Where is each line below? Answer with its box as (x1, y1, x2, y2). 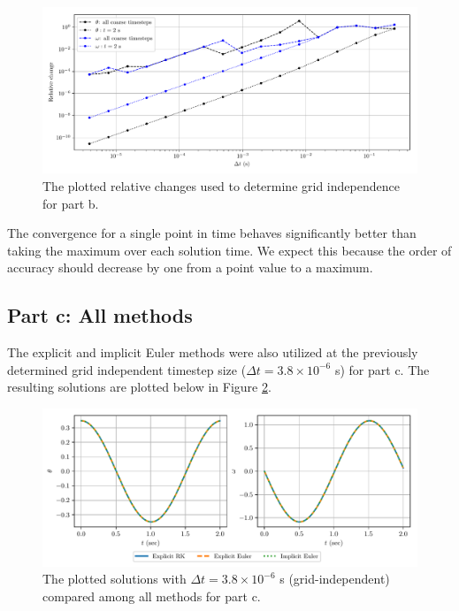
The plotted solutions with (42, 569, 187, 588)
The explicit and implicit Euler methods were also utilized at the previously (7, 343, 418, 362)
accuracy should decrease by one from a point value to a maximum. (7, 258, 373, 277)
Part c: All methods (7, 302, 193, 329)
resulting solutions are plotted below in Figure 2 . (7, 378, 272, 396)
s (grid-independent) (279, 569, 390, 588)
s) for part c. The (334, 360, 430, 378)
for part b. (42, 194, 99, 212)
